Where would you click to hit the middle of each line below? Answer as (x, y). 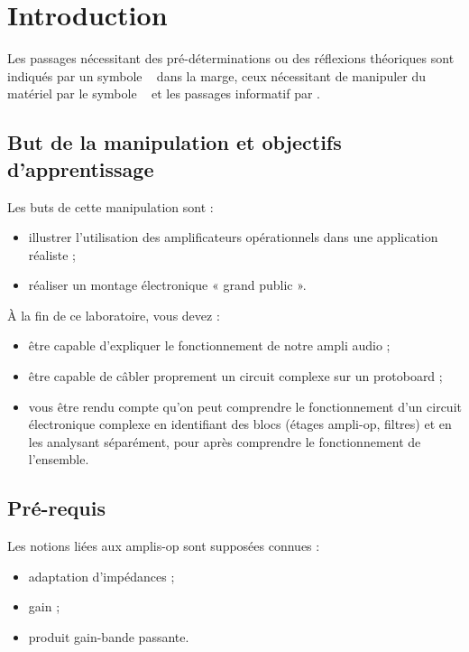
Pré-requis (56, 508)
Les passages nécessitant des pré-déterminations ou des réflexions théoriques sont (231, 58)
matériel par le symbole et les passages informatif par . (164, 93)
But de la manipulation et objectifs (175, 142)
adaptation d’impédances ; (101, 576)
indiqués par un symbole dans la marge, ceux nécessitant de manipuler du (217, 75)
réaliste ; (52, 254)
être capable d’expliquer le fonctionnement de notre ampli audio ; (209, 345)
